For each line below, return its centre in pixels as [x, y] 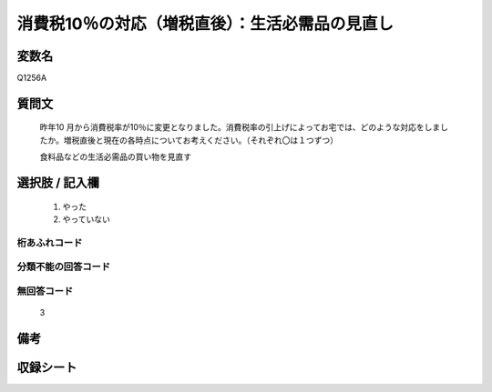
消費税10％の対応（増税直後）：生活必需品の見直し [205, 24]
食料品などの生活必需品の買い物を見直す [115, 157]
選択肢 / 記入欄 [58, 183]
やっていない [87, 219]
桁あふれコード [50, 243]
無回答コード [45, 291]
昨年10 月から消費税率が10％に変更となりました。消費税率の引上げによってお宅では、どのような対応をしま [240, 127]
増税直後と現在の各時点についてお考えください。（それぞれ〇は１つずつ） [201, 140]
